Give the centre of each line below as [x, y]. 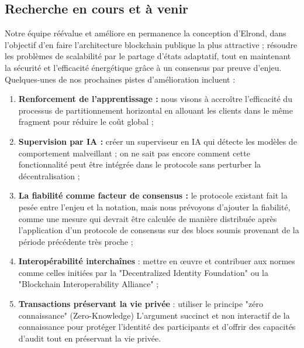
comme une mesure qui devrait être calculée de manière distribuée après [148, 218]
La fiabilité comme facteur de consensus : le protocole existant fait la [153, 195]
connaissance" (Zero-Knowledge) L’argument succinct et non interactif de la [154, 315]
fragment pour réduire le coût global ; [86, 122]
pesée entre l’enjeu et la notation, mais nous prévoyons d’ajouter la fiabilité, [154, 207]
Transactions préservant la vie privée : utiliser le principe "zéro [141, 304]
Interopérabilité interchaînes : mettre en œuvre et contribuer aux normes [157, 261]
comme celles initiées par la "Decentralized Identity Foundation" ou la [143, 272]
